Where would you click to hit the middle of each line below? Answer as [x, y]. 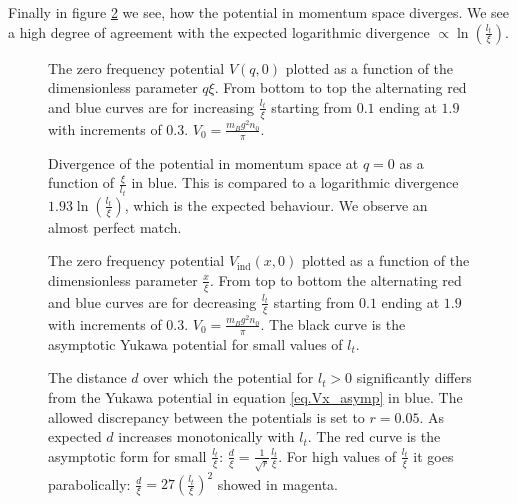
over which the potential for [228, 377]
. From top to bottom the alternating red [335, 279]
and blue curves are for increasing [151, 106]
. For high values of [337, 455]
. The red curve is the [374, 436]
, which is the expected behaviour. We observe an [276, 204]
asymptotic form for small [127, 455]
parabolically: [89, 483]
